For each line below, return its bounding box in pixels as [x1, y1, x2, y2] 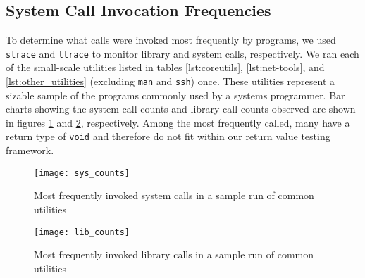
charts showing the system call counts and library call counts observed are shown [6, 101, 356, 116]
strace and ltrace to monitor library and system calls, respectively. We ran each [6, 46, 359, 61]
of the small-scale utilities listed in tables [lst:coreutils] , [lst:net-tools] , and [6, 60, 325, 75]
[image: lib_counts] [34, 227, 130, 237]
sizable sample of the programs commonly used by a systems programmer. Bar [6, 87, 345, 102]
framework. [6, 143, 54, 158]
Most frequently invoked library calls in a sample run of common [34, 247, 314, 262]
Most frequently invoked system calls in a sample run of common [34, 188, 314, 203]
